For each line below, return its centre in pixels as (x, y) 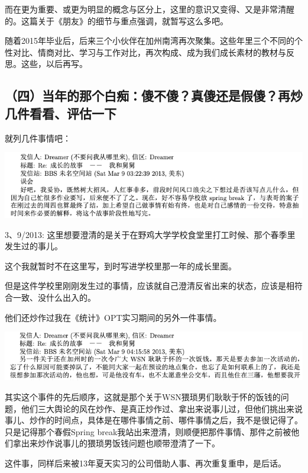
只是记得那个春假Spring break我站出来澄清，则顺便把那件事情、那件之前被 (148, 431)
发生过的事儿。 (34, 246)
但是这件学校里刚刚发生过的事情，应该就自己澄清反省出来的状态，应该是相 (150, 286)
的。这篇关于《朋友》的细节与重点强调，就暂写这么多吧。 (116, 20)
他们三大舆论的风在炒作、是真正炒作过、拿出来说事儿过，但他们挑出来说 (162, 408)
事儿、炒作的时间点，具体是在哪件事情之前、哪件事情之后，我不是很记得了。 (154, 420)
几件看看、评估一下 (61, 113)
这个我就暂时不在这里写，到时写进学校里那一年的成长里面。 (121, 266)
